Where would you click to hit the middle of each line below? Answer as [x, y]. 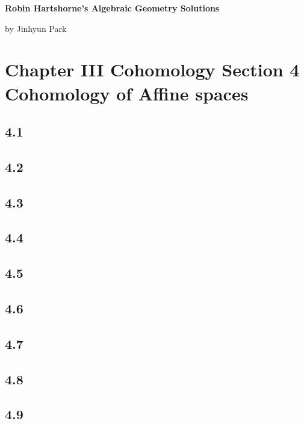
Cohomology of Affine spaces [127, 93]
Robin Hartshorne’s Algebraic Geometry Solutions [112, 8]
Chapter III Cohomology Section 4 [152, 69]
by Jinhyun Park [36, 28]
